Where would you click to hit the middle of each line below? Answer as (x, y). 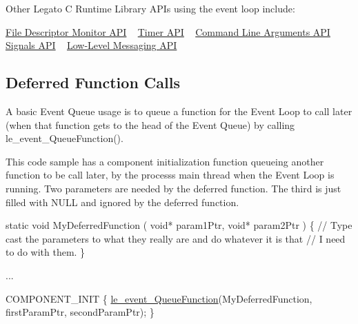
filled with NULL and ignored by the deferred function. (122, 202)
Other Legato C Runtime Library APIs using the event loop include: (150, 8)
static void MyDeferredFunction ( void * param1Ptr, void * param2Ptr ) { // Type (179, 225)
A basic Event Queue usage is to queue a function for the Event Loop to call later (179, 111)
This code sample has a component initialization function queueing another (165, 161)
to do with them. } (46, 252)
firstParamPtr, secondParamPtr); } (80, 312)
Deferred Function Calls (93, 82)
